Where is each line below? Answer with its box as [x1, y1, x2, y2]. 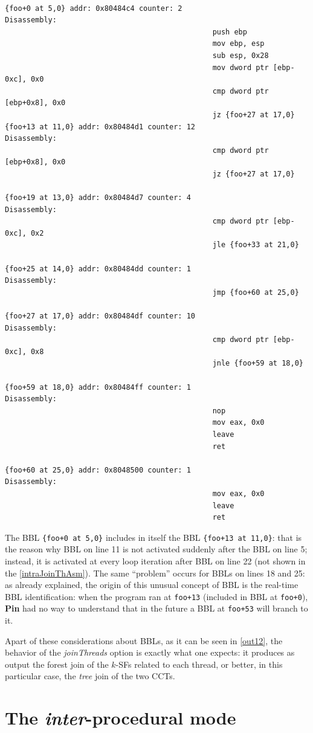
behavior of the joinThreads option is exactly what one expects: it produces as [5, 646, 295, 659]
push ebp [212, 27, 247, 36]
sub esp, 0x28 [212, 51, 269, 60]
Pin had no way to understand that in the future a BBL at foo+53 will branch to [5, 602, 308, 615]
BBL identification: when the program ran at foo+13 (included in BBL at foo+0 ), [5, 590, 308, 602]
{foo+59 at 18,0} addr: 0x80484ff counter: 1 [5, 383, 191, 392]
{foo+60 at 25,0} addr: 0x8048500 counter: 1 [5, 465, 191, 474]
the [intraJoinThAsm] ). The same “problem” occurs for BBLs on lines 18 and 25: [5, 566, 305, 579]
